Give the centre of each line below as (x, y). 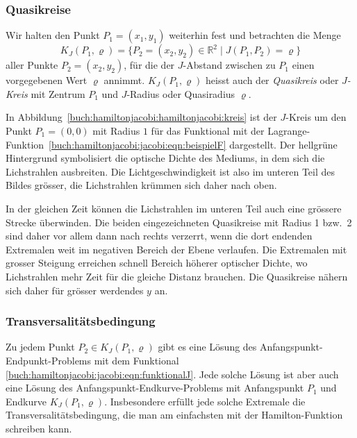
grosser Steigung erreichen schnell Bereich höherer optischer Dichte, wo (157, 263)
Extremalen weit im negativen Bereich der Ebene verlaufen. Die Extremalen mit (176, 249)
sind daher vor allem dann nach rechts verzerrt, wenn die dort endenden (159, 236)
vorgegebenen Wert (47, 80)
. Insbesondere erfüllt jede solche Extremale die (205, 401)
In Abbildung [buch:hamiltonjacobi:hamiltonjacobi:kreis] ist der (141, 117)
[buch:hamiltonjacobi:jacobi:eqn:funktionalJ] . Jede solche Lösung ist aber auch (172, 374)
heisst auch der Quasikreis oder (272, 80)
